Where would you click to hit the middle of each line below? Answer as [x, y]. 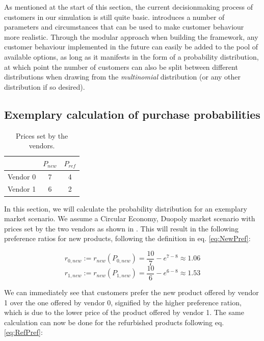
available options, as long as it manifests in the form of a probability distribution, [131, 56]
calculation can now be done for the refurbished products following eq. [114, 322]
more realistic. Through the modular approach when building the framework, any [131, 36]
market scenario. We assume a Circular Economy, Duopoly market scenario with [130, 218]
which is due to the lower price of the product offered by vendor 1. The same [124, 312]
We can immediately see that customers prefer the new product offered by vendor [131, 292]
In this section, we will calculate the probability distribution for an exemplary [126, 208]
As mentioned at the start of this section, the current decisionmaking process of [128, 7]
